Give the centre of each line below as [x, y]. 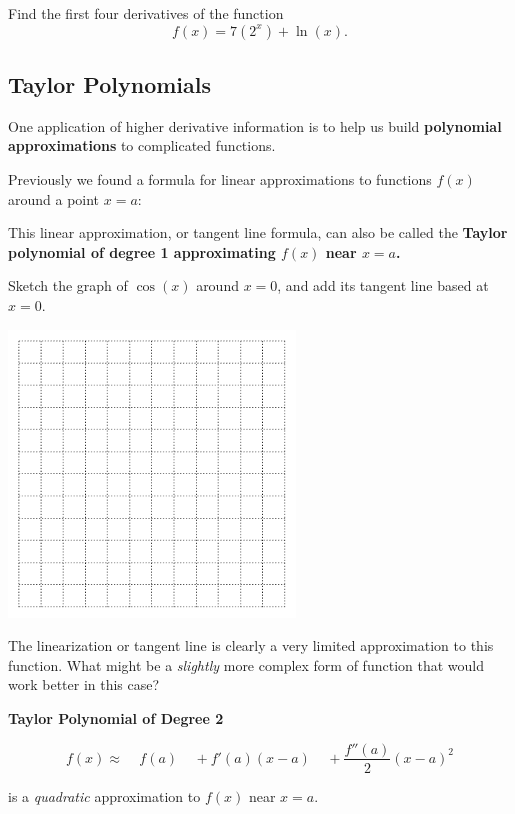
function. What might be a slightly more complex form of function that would [246, 664]
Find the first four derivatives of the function [146, 13]
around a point [54, 198]
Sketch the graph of [68, 285]
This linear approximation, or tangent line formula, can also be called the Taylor [258, 232]
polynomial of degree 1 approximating [142, 251]
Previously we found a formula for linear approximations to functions [220, 178]
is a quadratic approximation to [104, 795]
